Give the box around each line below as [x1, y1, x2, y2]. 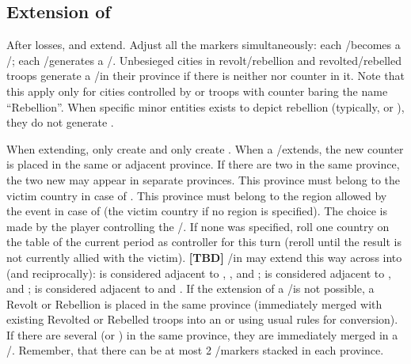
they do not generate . [6, 114, 114, 131]
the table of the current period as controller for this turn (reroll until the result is [6, 233, 401, 250]
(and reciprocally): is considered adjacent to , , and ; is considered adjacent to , [6, 264, 391, 281]
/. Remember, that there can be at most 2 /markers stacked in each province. [6, 342, 384, 358]
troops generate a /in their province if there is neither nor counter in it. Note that [6, 67, 405, 84]
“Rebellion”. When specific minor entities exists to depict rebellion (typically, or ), [6, 98, 405, 115]
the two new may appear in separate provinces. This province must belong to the [6, 171, 401, 188]
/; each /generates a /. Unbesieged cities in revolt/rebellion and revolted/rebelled [6, 51, 401, 68]
